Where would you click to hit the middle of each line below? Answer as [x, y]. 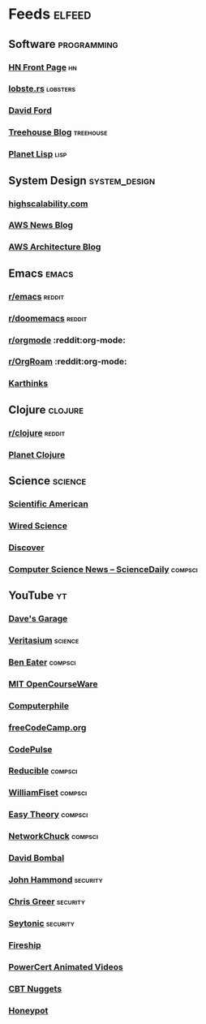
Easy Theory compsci [48, 815]
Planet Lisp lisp [38, 154]
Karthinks [28, 384]
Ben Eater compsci [42, 662]
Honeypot [28, 1010]
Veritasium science [44, 640]
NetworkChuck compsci [54, 837]
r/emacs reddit [36, 296]
